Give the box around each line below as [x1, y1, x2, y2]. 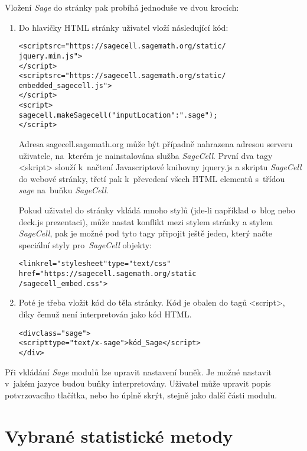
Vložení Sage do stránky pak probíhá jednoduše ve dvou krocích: [5, 1, 239, 13]
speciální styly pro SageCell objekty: [18, 238, 152, 251]
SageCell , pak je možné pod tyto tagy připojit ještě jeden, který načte [18, 227, 273, 239]
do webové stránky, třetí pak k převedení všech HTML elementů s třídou [18, 172, 285, 184]
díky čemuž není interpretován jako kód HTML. [18, 308, 192, 320]
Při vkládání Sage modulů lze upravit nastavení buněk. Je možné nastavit [5, 365, 272, 378]
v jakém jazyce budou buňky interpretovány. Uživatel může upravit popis [5, 377, 271, 390]
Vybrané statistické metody [5, 423, 233, 447]
